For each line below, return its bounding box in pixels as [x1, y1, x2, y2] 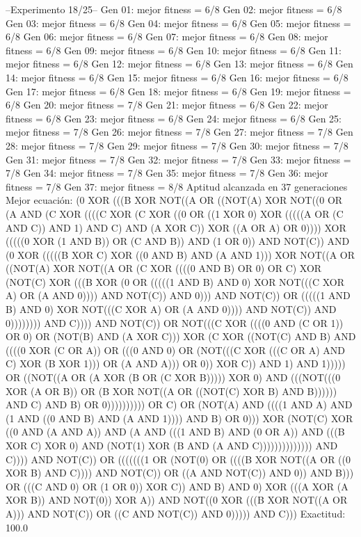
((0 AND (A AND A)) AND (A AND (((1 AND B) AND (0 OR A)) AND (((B [6, 424, 345, 439]
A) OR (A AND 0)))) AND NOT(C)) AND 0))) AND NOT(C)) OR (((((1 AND [6, 288, 351, 303]
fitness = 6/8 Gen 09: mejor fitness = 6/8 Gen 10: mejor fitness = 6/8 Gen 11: [6, 42, 342, 57]
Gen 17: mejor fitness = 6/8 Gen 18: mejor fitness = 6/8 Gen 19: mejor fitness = [6, 83, 351, 98]
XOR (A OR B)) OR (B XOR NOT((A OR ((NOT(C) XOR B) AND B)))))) [6, 383, 337, 398]
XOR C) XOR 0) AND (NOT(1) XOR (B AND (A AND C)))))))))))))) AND [6, 438, 338, 452]
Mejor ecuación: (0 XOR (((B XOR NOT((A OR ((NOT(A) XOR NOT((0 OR [6, 193, 343, 207]
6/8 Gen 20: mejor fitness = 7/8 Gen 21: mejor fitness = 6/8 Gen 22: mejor [6, 97, 328, 112]
